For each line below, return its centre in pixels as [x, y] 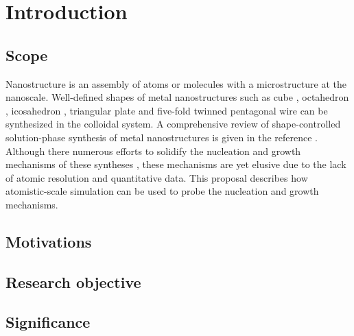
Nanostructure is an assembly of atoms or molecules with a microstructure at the [176, 83]
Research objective [73, 281]
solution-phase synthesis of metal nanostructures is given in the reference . [162, 137]
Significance [48, 322]
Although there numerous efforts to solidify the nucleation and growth [153, 151]
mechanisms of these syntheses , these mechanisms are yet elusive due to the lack [176, 164]
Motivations [49, 241]
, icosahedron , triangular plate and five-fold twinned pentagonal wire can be [167, 110]
